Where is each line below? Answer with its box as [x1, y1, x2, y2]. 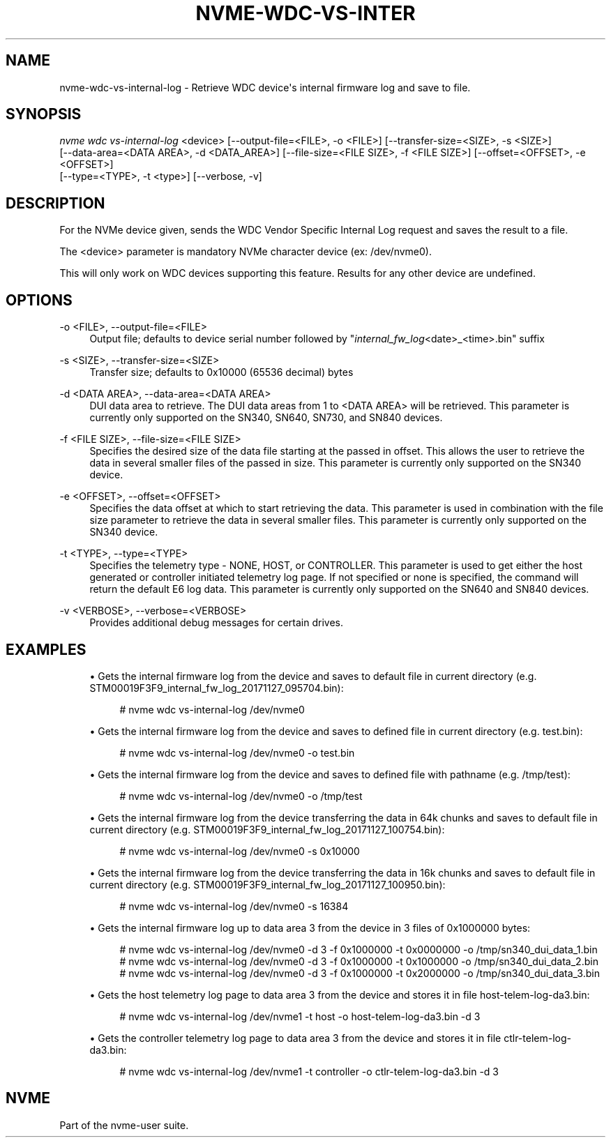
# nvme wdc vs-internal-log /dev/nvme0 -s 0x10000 [119, 845, 360, 857]
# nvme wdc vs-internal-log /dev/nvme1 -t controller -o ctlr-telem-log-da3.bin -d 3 [119, 1065, 499, 1077]
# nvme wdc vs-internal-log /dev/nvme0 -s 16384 [119, 900, 349, 912]
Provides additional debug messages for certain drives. [89, 616, 343, 629]
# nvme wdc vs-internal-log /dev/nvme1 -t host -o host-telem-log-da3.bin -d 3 [119, 1010, 481, 1022]
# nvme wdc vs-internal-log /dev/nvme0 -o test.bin [119, 746, 355, 759]
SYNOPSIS [6, 105, 82, 123]
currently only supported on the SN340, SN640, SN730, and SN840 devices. [89, 411, 443, 424]
